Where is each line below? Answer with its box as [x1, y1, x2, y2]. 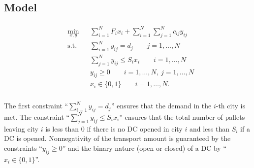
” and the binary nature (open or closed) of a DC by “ [62, 142, 227, 153]
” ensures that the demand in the [111, 101, 212, 111]
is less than [45, 123, 79, 134]
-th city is [216, 101, 245, 111]
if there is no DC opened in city [87, 123, 183, 134]
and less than [189, 123, 229, 134]
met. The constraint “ [4, 111, 70, 122]
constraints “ [4, 142, 42, 153]
